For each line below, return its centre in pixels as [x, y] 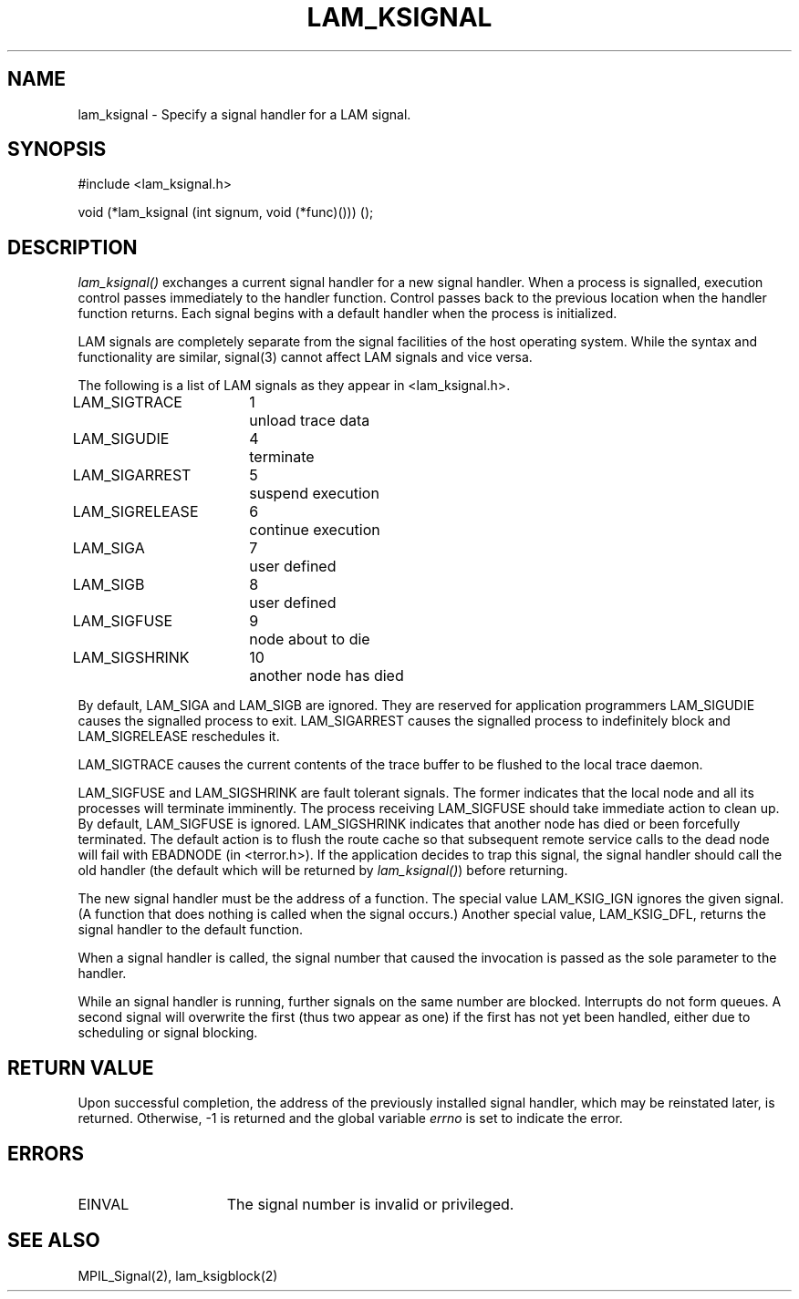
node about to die [310, 639]
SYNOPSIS [57, 149]
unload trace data [310, 421]
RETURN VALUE [81, 1067]
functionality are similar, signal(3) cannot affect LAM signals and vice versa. [305, 357]
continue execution [315, 530]
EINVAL [104, 1204]
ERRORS [46, 1153]
